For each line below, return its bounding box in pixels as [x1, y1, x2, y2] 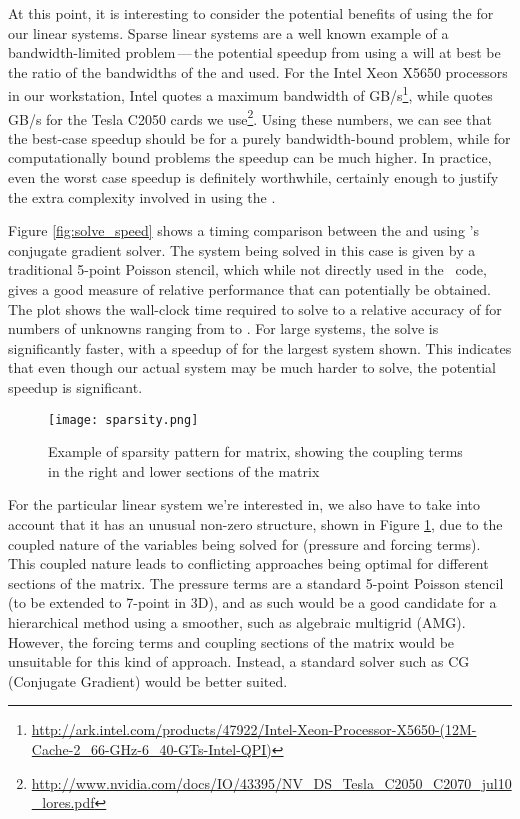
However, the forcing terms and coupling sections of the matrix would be [8, 631, 455, 652]
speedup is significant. [8, 377, 143, 397]
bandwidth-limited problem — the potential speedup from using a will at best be [8, 42, 501, 63]
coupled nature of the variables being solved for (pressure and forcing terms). [8, 533, 481, 554]
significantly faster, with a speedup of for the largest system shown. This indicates [8, 337, 512, 358]
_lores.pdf [31, 792, 95, 813]
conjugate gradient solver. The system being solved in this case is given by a [8, 239, 476, 260]
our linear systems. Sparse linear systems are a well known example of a [8, 22, 449, 43]
